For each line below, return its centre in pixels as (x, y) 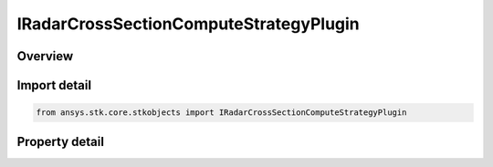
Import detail (54, 85)
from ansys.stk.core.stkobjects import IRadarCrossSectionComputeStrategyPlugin (221, 113)
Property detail (61, 141)
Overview (45, 56)
